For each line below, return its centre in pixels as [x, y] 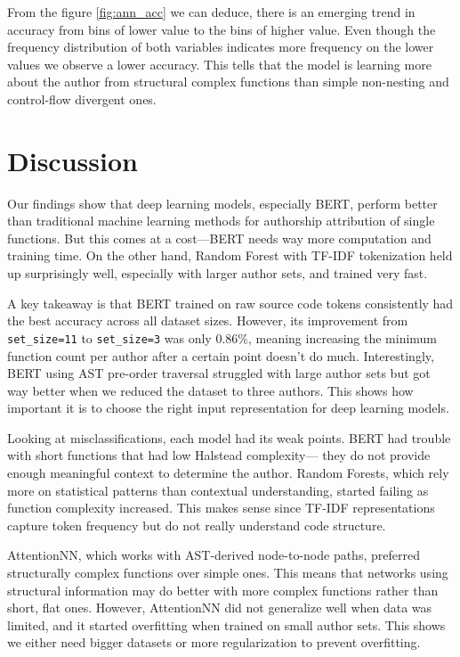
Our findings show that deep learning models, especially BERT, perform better [222, 203]
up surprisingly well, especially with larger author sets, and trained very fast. [218, 273]
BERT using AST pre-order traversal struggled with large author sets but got [219, 373]
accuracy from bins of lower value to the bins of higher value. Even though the [222, 29]
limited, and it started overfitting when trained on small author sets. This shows [226, 624]
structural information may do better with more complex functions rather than [223, 590]
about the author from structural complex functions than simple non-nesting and [228, 82]
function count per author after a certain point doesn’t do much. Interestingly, [221, 355]
